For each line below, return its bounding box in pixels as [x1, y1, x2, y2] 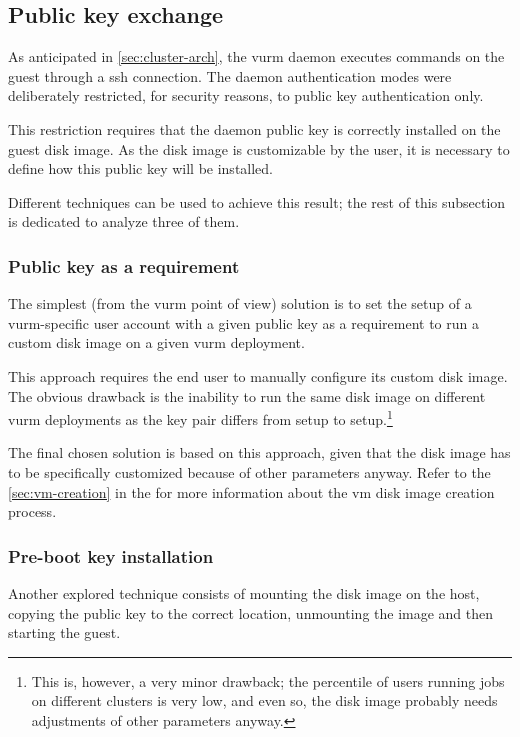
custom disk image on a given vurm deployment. [8, 332, 305, 353]
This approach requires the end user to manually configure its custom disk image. [8, 365, 508, 386]
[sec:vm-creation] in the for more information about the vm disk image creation [8, 481, 495, 502]
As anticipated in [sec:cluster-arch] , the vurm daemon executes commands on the [8, 46, 505, 67]
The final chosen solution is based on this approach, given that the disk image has [8, 442, 511, 463]
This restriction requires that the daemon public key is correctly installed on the [8, 118, 501, 139]
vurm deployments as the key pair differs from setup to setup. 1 [8, 406, 393, 429]
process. [8, 501, 57, 522]
